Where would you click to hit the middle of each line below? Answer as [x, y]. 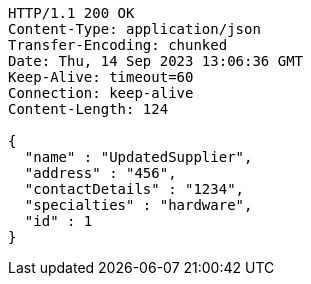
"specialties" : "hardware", [138, 205]
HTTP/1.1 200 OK [71, 13]
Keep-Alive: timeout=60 [101, 77]
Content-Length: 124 [88, 109]
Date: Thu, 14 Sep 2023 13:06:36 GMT [156, 61]
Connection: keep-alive [101, 93]
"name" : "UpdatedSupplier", [138, 157]
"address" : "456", [100, 173]
